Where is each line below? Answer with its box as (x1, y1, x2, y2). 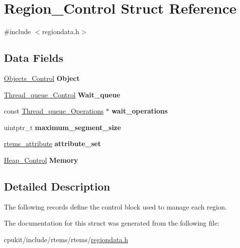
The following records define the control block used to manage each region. (4, 201, 227, 211)
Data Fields (4, 50, 64, 65)
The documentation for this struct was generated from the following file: (4, 218, 220, 228)
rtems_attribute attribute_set (4, 138, 101, 149)
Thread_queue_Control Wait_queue (4, 89, 120, 99)
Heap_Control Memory (4, 154, 78, 165)
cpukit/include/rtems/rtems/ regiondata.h (4, 234, 129, 244)
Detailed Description (4, 178, 111, 193)
